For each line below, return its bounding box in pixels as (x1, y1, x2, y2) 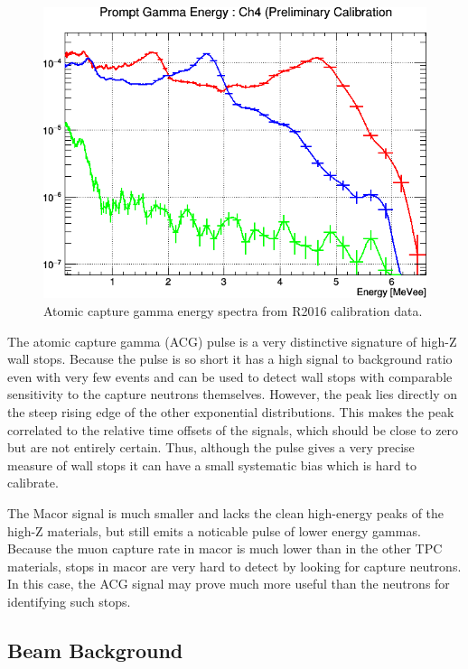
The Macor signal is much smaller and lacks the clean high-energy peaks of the (7, 504, 445, 522)
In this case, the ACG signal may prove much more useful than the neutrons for (7, 574, 450, 593)
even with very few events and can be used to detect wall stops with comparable (7, 367, 453, 386)
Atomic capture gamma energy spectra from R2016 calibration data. (43, 302, 423, 321)
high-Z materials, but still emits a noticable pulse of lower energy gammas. (7, 521, 421, 540)
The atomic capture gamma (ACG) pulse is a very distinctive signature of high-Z (7, 331, 457, 350)
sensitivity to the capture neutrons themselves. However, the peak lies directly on (7, 385, 457, 404)
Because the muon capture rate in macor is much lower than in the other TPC (7, 539, 443, 558)
